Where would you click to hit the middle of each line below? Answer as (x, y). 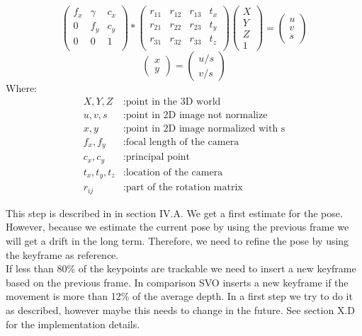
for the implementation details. (73, 324)
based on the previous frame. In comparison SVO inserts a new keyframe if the (177, 282)
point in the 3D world (173, 102)
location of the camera (174, 172)
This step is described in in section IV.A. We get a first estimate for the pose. (174, 213)
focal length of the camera (182, 142)
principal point (158, 157)
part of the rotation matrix (184, 188)
